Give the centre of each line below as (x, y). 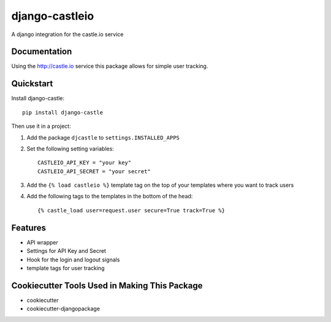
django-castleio (53, 16)
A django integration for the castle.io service (67, 34)
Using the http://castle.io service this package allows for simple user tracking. (110, 66)
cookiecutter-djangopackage (63, 309)
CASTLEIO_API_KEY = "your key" (85, 163)
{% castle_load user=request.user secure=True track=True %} (131, 210)
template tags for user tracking (66, 268)
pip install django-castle (63, 112)
